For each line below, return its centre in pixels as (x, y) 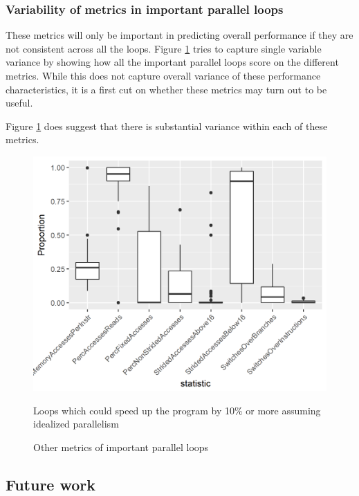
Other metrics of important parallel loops (121, 447)
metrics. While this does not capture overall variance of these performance (163, 75)
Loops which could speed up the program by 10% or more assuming (177, 410)
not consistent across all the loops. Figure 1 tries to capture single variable (164, 48)
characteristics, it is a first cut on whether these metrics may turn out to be (166, 89)
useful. (19, 103)
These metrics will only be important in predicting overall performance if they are (179, 35)
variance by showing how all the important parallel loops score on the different (172, 62)
